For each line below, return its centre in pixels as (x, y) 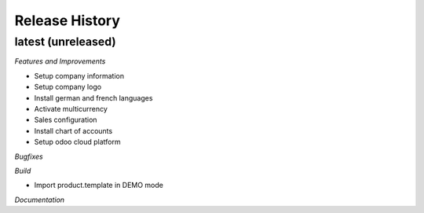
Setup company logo (68, 87)
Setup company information (79, 75)
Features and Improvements (60, 61)
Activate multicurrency (71, 108)
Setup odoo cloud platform (77, 142)
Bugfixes (29, 156)
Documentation (40, 200)
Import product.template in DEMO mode (99, 185)
